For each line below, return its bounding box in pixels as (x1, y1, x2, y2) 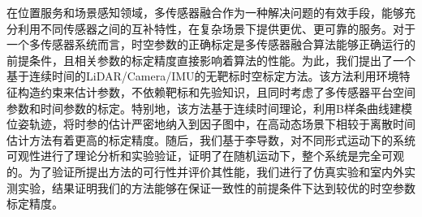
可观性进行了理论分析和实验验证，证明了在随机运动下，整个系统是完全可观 (6, 147, 404, 164)
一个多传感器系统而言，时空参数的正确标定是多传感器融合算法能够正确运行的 (6, 36, 416, 53)
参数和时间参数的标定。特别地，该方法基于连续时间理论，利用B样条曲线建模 (6, 99, 412, 116)
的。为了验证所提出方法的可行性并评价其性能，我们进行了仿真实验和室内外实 (6, 163, 416, 180)
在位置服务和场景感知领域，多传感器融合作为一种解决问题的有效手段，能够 (6, 4, 404, 20)
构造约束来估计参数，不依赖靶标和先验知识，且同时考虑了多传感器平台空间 (17, 83, 416, 100)
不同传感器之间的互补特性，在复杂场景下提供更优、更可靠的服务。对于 (40, 20, 416, 37)
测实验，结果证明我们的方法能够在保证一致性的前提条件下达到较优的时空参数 (6, 179, 416, 196)
